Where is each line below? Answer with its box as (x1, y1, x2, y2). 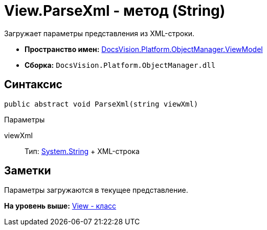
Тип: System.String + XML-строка (25, 146, 140, 156)
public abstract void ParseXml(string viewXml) (4, 99, 198, 108)
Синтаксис (4, 78, 62, 91)
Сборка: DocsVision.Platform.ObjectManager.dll (25, 60, 216, 69)
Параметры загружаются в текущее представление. (4, 186, 188, 195)
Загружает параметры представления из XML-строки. (4, 29, 195, 38)
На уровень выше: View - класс (4, 201, 117, 211)
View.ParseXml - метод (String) (4, 2, 226, 19)
